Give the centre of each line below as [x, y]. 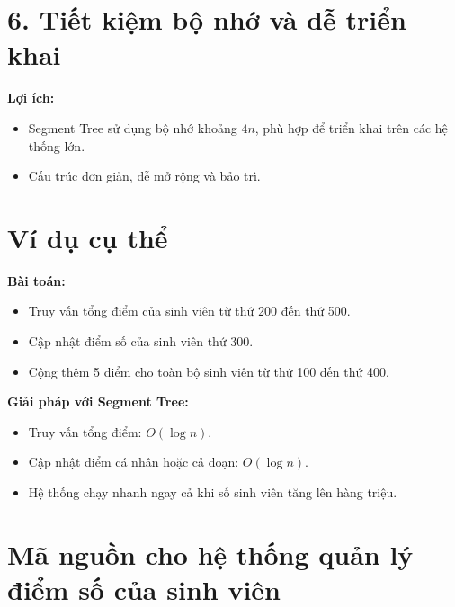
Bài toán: [36, 280]
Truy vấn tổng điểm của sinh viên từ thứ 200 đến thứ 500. [189, 311]
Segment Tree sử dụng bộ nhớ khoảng [133, 127]
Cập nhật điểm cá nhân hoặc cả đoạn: [134, 462]
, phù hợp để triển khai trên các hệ [351, 127]
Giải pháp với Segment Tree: [98, 402]
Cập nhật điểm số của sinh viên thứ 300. [141, 341]
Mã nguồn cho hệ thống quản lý [210, 553]
